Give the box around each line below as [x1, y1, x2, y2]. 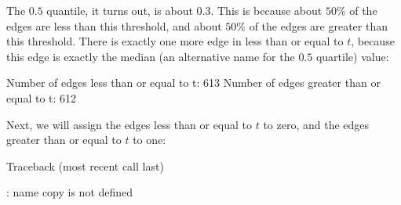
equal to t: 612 [6, 89, 77, 106]
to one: [133, 131, 166, 148]
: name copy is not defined [6, 184, 133, 200]
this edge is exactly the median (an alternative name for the [6, 48, 295, 64]
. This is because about [210, 2, 323, 18]
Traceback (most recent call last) [6, 157, 164, 174]
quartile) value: [315, 48, 389, 64]
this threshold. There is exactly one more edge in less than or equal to [6, 33, 344, 49]
